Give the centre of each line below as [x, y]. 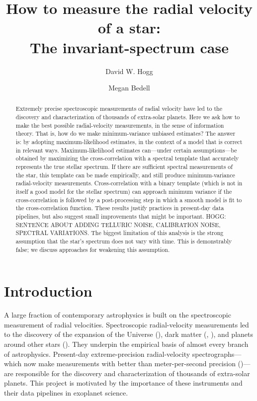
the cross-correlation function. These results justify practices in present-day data [120, 208]
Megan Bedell [129, 88]
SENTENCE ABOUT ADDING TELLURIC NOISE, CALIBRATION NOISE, [118, 224]
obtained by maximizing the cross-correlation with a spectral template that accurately [127, 158]
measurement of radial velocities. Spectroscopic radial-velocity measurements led [127, 324]
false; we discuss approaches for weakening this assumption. [93, 249]
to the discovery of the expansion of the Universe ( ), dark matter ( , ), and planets [128, 334]
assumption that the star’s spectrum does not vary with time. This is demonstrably [124, 241]
